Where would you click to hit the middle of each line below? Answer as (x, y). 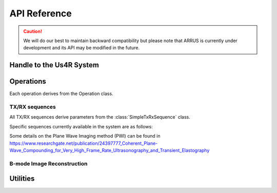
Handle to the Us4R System (54, 65)
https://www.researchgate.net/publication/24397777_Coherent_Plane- (84, 143)
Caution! (33, 31)
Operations (28, 81)
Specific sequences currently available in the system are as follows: (81, 126)
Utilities (22, 179)
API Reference (41, 13)
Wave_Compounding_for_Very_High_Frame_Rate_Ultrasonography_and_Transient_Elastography (110, 150)
